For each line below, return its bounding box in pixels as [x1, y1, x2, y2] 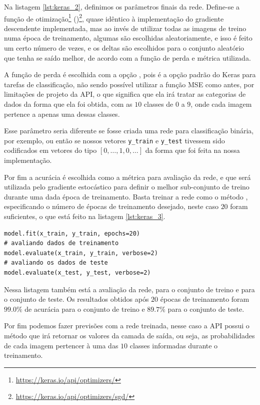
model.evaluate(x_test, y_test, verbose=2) [4, 269, 151, 276]
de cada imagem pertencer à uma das [4, 340, 118, 350]
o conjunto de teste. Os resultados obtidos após [4, 294, 149, 304]
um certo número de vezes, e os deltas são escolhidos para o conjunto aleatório [4, 43, 244, 53]
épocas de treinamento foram [160, 294, 249, 304]
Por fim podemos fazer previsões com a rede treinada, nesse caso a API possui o [4, 320, 249, 331]
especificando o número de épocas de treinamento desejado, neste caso [4, 201, 218, 212]
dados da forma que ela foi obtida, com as [4, 99, 132, 109]
